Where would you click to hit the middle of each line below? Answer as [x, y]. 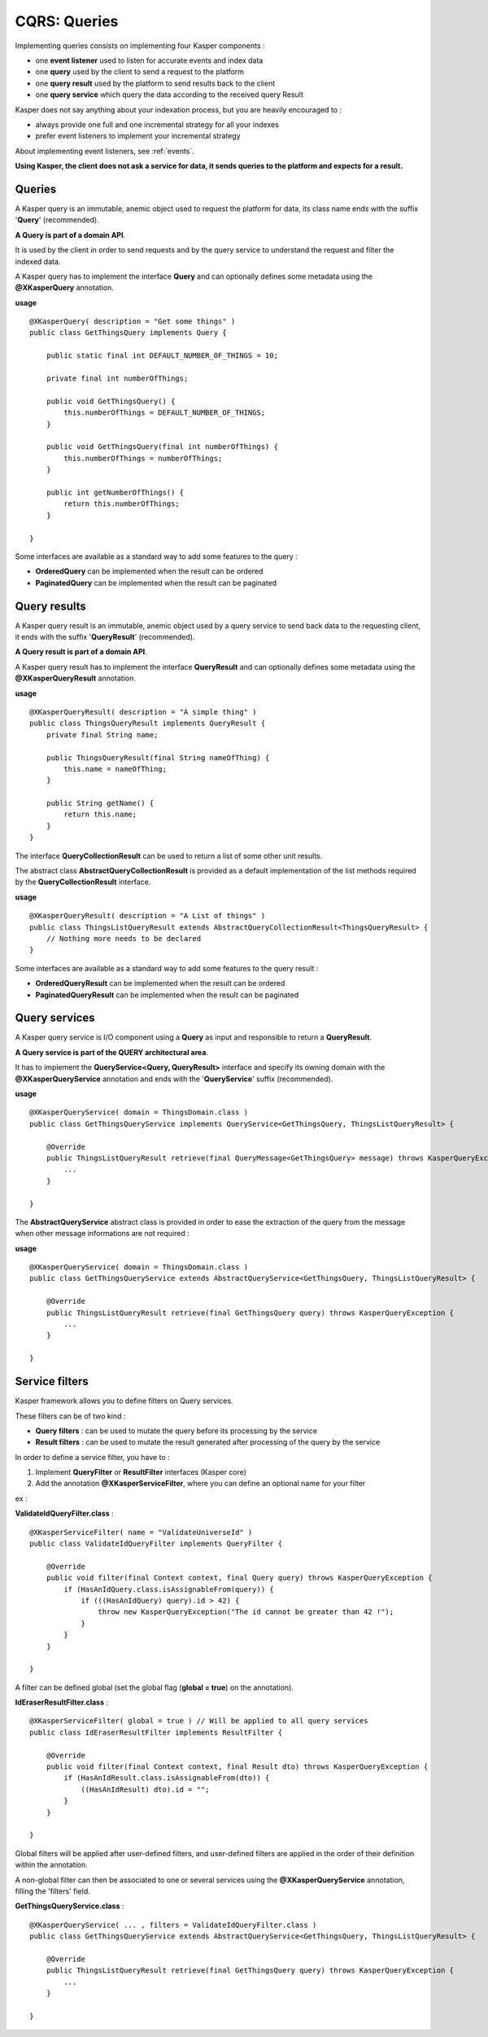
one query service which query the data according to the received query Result [170, 95]
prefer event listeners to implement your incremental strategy [138, 136]
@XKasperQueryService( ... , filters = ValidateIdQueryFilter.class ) [173, 1925]
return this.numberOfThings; [122, 504]
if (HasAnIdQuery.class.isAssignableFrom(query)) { [169, 1589]
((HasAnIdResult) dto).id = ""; [146, 1789]
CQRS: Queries [67, 21]
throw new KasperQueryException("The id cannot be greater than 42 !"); [246, 1612]
